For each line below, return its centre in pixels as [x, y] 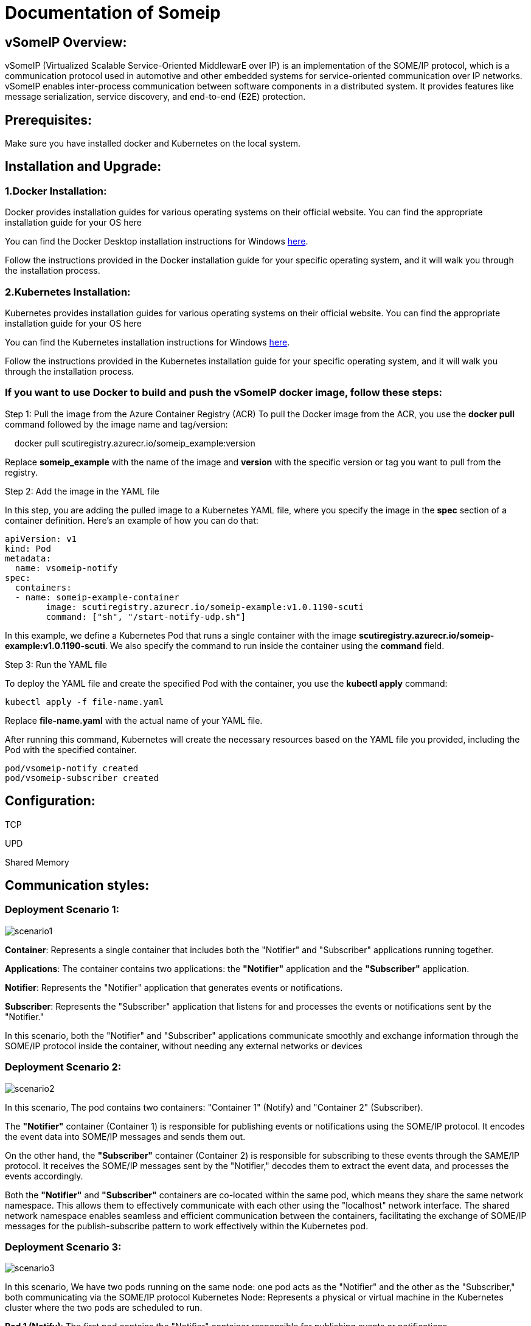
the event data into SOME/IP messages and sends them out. [125, 1136]
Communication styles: [77, 885]
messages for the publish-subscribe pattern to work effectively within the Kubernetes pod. [187, 1226]
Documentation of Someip [113, 13]
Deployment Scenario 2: [63, 1067]
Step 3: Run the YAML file [56, 664]
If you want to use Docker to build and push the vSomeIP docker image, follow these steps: [224, 393]
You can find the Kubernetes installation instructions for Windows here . [147, 342]
